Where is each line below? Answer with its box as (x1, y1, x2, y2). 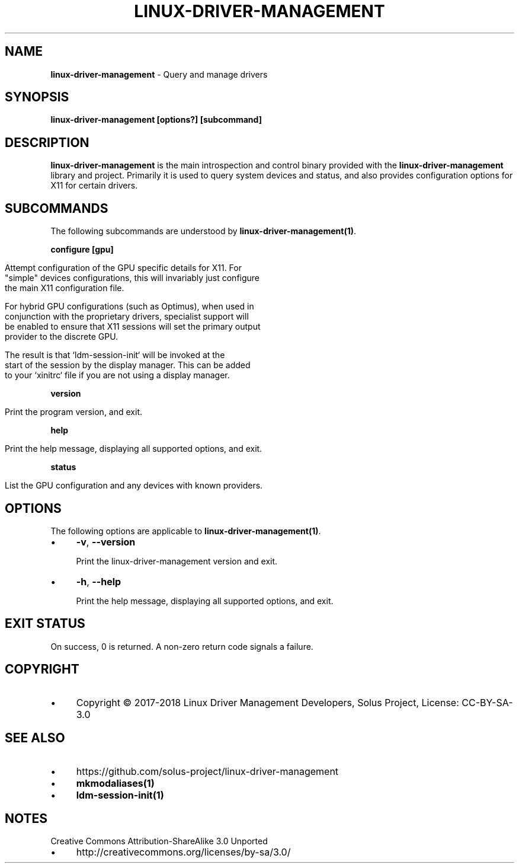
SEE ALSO (5, 730, 65, 746)
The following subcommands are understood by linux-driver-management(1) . (50, 226, 357, 237)
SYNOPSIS (5, 90, 69, 105)
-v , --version (76, 535, 136, 548)
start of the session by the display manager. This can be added (5, 360, 251, 371)
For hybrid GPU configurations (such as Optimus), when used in (5, 301, 254, 312)
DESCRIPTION (5, 135, 89, 150)
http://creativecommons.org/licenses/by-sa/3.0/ (76, 846, 291, 859)
